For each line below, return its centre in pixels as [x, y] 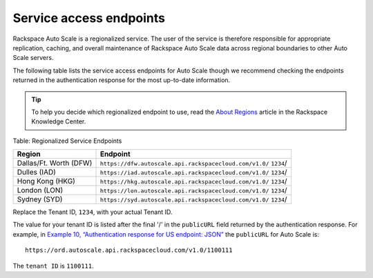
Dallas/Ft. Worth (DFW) [55, 163]
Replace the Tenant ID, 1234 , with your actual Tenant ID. [93, 212]
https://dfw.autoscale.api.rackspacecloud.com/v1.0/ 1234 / [193, 163]
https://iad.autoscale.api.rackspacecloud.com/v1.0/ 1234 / [193, 172]
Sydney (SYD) [40, 199]
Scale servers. [33, 58]
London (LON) [40, 190]
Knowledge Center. [59, 121]
